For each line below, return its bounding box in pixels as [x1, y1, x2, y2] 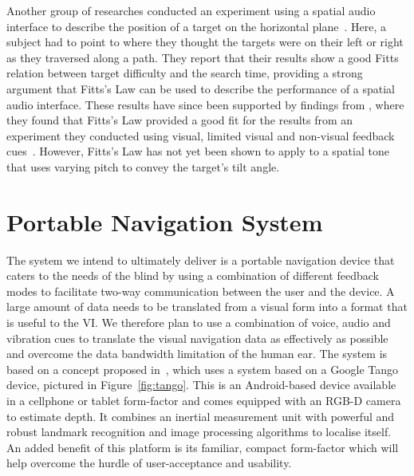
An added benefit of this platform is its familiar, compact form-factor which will [6, 439, 399, 455]
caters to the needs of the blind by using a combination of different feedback [6, 267, 379, 284]
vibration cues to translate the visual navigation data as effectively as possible [6, 329, 388, 346]
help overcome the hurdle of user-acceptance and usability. [6, 454, 292, 471]
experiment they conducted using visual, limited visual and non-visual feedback [6, 127, 395, 144]
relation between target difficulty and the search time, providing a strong [6, 65, 363, 81]
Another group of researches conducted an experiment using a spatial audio [6, 2, 376, 18]
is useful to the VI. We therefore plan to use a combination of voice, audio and [6, 314, 391, 331]
